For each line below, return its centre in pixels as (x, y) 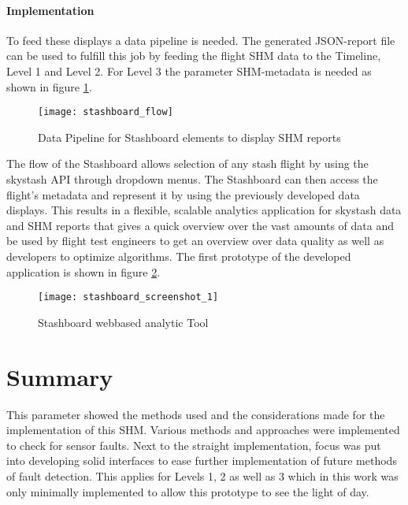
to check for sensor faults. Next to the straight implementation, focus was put (194, 445)
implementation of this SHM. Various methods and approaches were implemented (203, 430)
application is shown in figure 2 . (83, 271)
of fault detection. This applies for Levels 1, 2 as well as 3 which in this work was (202, 475)
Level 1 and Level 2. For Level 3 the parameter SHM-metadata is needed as (189, 71)
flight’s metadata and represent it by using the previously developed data (183, 194)
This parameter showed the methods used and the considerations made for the (196, 414)
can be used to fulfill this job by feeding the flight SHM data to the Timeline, (194, 56)
